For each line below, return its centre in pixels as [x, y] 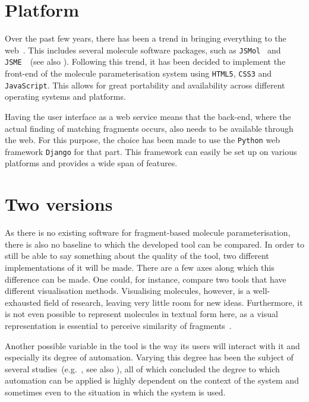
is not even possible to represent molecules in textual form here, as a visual [141, 314]
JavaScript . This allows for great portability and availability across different [145, 85]
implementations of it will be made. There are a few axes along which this [140, 267]
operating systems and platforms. [65, 96]
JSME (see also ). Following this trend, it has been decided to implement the [145, 61]
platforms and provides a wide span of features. [91, 163]
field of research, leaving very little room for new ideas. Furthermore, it [173, 302]
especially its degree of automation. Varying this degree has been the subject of [149, 357]
